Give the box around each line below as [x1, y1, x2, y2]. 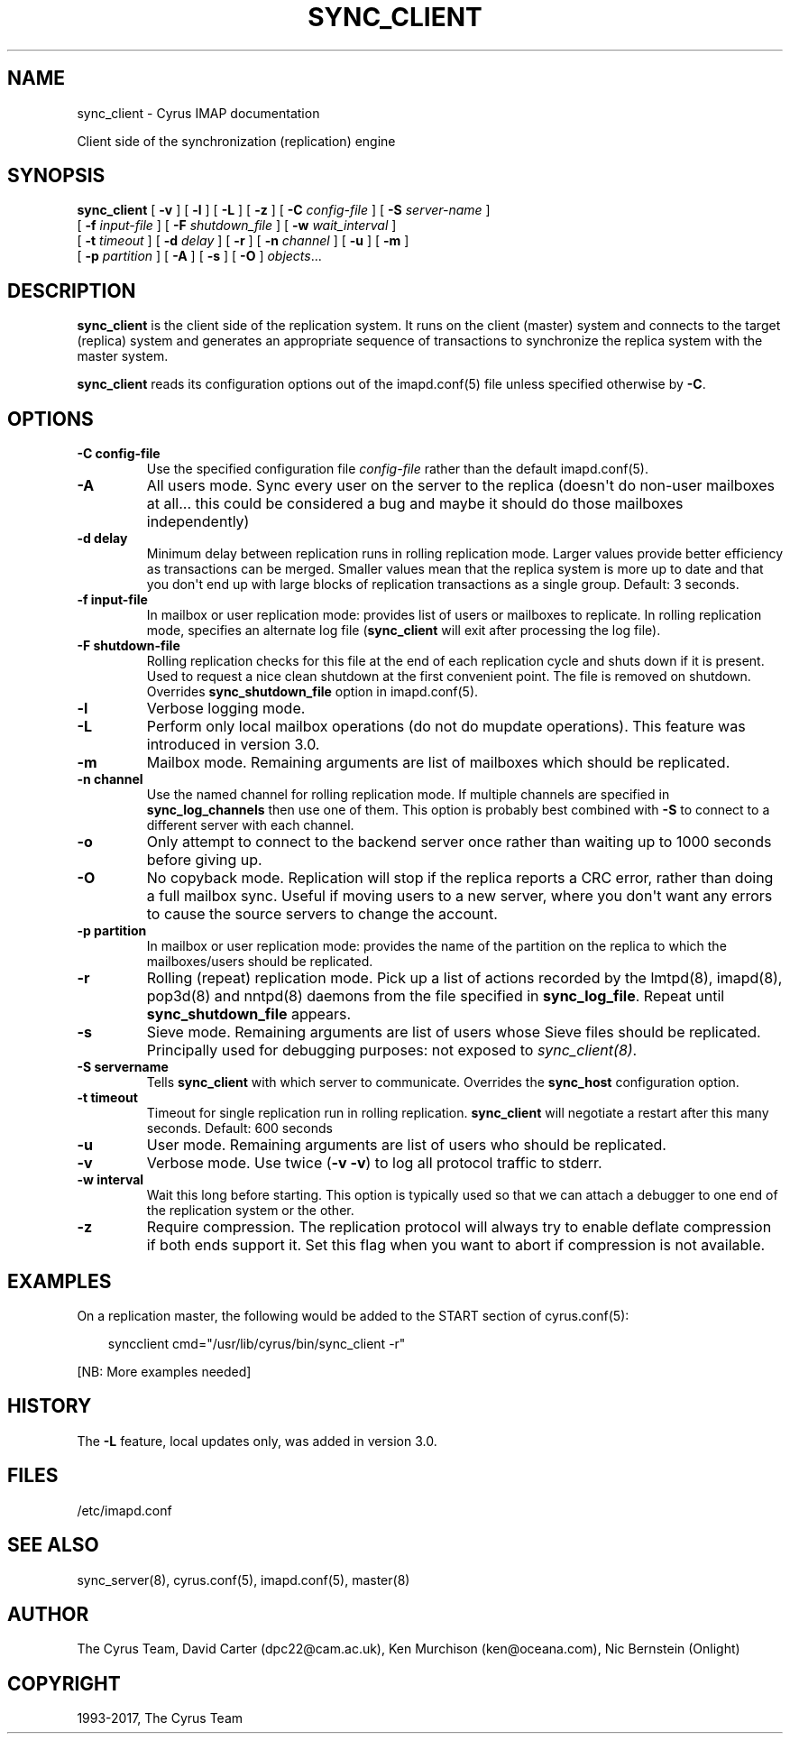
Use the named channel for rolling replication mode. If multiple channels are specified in [146, 787, 670, 803]
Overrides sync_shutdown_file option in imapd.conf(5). [146, 684, 479, 700]
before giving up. [146, 851, 262, 870]
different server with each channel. [146, 817, 354, 834]
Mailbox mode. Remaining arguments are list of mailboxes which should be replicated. [146, 753, 730, 772]
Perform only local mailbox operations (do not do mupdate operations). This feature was [146, 717, 746, 736]
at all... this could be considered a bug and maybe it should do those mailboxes [146, 494, 684, 513]
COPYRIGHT [7, 1672, 121, 1695]
